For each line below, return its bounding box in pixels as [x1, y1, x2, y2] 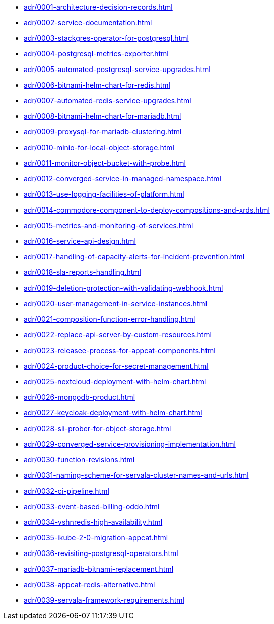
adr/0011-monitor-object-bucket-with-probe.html [24, 159, 186, 167]
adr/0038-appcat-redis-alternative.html [24, 580, 155, 589]
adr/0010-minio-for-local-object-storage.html [24, 143, 174, 152]
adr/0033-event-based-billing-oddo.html [24, 502, 160, 511]
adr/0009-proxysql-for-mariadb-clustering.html [24, 127, 182, 136]
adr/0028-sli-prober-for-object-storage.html [24, 424, 171, 433]
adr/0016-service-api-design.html [24, 237, 136, 245]
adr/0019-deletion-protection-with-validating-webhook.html [24, 284, 223, 292]
